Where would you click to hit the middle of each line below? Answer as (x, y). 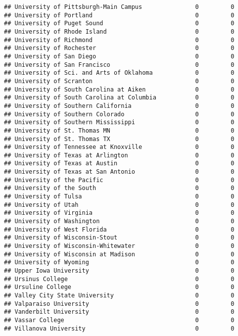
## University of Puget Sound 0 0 (119, 24)
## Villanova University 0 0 (119, 328)
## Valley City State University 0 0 (119, 295)
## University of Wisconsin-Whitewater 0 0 (119, 246)
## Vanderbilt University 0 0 (119, 312)
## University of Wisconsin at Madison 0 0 (119, 254)
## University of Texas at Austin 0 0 (119, 164)
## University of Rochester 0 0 (119, 48)
